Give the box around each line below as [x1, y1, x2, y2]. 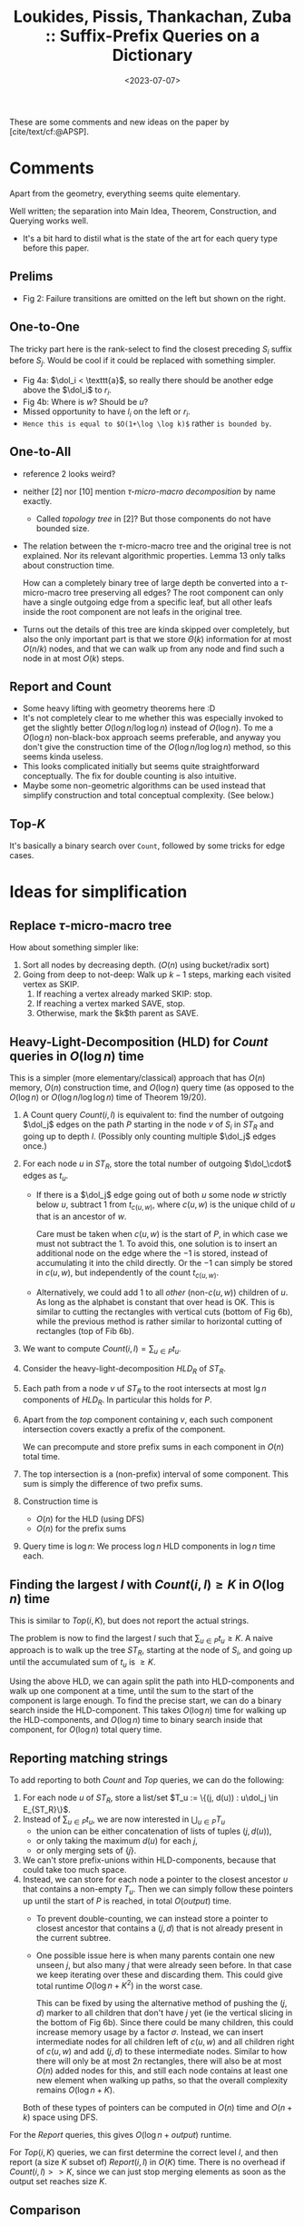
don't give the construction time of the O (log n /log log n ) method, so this [22, 742, 292, 753]
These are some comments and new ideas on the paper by [9, 116, 230, 127]
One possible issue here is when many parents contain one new [35, 1950, 275, 1961]
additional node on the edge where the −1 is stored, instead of [35, 1248, 269, 1259]
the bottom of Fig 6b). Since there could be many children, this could [35, 2017, 294, 2028]
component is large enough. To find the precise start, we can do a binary [9, 1696, 282, 1707]
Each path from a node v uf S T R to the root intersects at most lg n [22, 1382, 267, 1396]
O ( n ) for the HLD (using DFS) [35, 1514, 145, 1525]
